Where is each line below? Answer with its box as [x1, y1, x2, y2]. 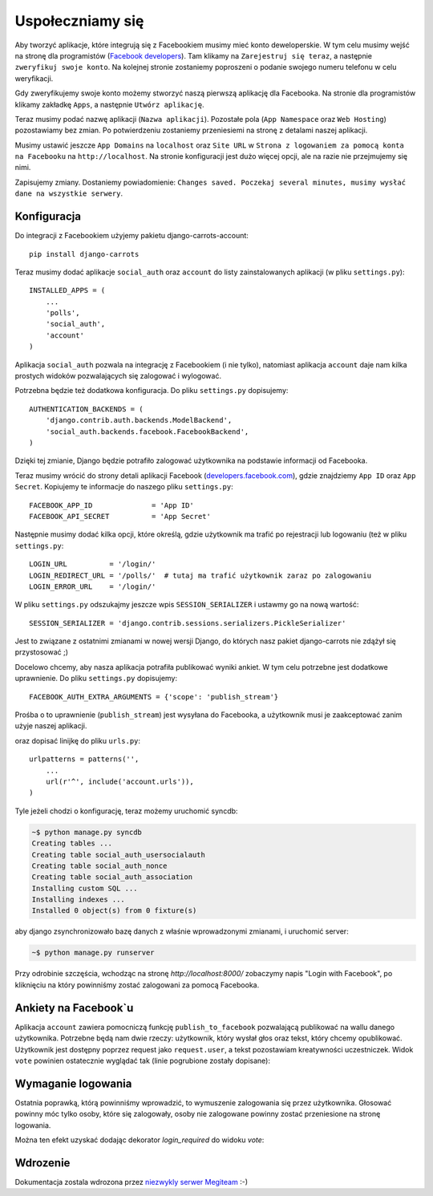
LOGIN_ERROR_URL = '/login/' [29, 582, 156, 591]
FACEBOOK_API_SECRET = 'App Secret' [29, 512, 212, 521]
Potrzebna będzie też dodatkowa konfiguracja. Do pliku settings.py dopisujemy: [14, 386, 289, 395]
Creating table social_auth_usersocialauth [31, 850, 206, 859]
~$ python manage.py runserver [31, 948, 156, 958]
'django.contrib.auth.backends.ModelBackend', [45, 416, 233, 425]
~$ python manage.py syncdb [31, 827, 142, 837]
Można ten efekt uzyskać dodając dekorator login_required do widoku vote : [14, 1135, 265, 1145]
